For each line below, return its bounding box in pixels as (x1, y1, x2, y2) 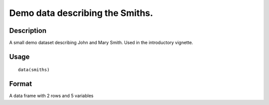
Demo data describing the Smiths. (9, 7, 153, 18)
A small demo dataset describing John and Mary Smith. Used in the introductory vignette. (9, 40, 193, 46)
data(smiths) (18, 67, 50, 73)
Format (9, 80, 32, 88)
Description (9, 26, 47, 35)
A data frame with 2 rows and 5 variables (9, 93, 94, 99)
